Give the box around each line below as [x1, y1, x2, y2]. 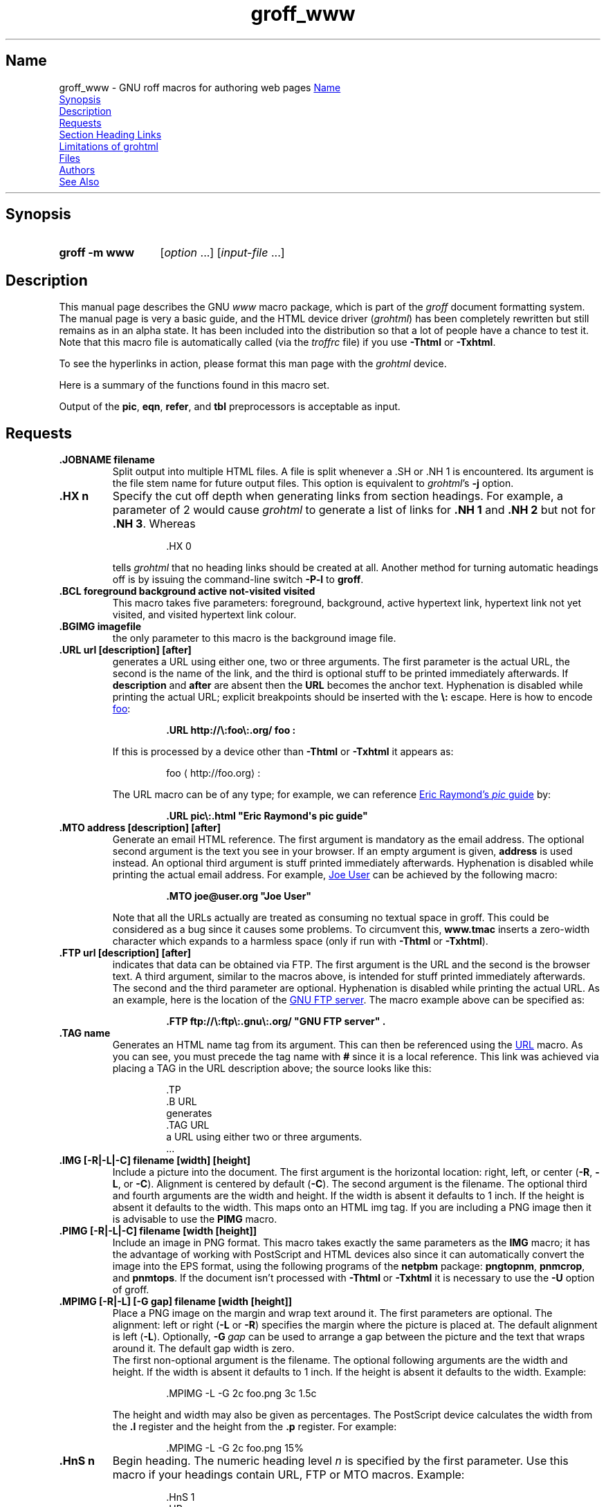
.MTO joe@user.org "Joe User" [166, 890, 312, 903]
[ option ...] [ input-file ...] [160, 246, 285, 260]
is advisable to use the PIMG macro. [112, 1213, 277, 1226]
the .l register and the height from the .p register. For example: [112, 1421, 397, 1433]
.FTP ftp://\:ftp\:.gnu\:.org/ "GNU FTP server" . [166, 1015, 386, 1028]
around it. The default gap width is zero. [112, 1342, 295, 1355]
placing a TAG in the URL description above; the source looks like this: [112, 1062, 432, 1075]
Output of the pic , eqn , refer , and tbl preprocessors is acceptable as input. [59, 400, 401, 413]
